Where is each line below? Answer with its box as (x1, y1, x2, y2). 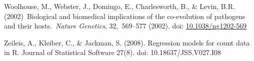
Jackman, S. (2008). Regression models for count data (84, 37, 250, 47)
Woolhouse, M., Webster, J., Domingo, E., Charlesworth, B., (4, 1, 189, 11)
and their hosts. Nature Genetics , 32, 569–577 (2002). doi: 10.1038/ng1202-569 (4, 20, 247, 31)
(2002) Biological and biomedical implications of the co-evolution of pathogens (4, 10, 245, 21)
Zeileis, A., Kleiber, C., (4, 37, 74, 47)
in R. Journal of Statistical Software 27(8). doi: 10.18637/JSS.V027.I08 (4, 47, 221, 57)
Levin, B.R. (199, 1, 235, 11)
